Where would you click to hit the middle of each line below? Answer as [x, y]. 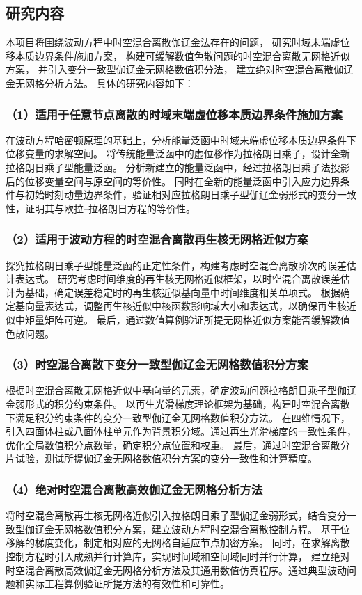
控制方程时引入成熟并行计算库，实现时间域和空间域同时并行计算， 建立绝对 [178, 556]
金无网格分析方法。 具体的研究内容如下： [100, 82]
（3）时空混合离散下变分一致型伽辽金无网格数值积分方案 [157, 364]
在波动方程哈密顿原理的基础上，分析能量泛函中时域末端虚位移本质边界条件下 [181, 140]
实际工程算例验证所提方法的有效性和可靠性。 [127, 584]
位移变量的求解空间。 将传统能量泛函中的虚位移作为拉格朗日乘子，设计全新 [178, 153]
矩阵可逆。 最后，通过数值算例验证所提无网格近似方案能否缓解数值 [197, 319]
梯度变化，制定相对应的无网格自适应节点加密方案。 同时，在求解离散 [192, 542]
